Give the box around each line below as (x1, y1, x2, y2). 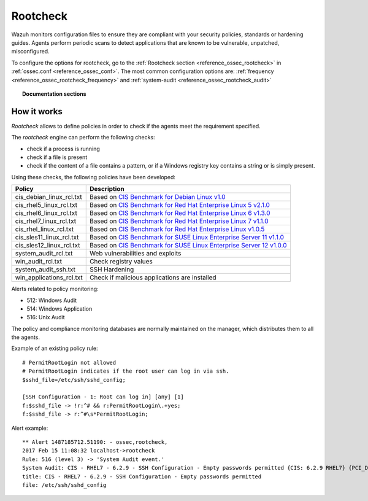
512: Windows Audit (26, 297, 77, 304)
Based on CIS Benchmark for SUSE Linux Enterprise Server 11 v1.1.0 (89, 233, 285, 242)
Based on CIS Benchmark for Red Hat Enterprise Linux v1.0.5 (89, 225, 265, 233)
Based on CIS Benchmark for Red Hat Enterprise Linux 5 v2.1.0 (89, 201, 270, 209)
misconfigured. (11, 48, 50, 55)
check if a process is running (26, 145, 101, 152)
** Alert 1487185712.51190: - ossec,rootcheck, (22, 439, 168, 445)
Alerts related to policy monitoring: (11, 285, 99, 293)
